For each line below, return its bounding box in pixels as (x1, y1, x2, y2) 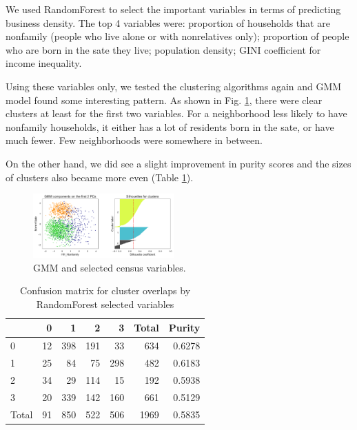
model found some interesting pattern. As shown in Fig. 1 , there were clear (6, 92, 323, 107)
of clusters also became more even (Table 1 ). (6, 170, 194, 184)
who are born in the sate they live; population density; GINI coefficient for (6, 42, 321, 57)
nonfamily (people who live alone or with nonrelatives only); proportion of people (6, 29, 349, 43)
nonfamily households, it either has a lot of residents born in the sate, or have (6, 119, 334, 134)
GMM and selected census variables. (33, 260, 186, 274)
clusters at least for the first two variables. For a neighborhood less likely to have (6, 106, 347, 121)
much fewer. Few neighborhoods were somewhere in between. (6, 133, 263, 147)
